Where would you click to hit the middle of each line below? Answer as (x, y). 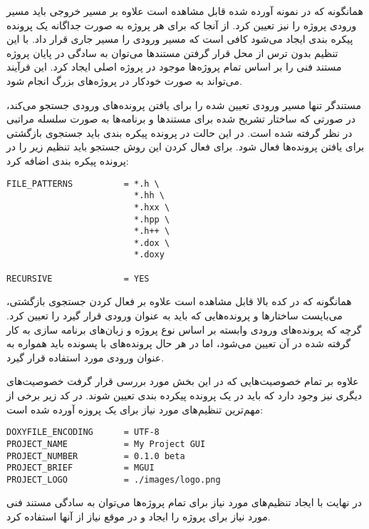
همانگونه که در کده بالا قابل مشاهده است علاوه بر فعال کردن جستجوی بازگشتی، (179, 301)
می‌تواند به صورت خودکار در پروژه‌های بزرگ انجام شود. (124, 80)
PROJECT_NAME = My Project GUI (106, 444)
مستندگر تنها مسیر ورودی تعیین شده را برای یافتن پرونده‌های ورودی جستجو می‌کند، (184, 104)
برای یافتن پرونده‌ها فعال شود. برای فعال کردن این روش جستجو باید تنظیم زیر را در (186, 147)
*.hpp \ (152, 219)
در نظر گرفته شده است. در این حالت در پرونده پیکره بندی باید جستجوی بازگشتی (180, 132)
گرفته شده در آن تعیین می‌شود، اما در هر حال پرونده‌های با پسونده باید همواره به (179, 343)
